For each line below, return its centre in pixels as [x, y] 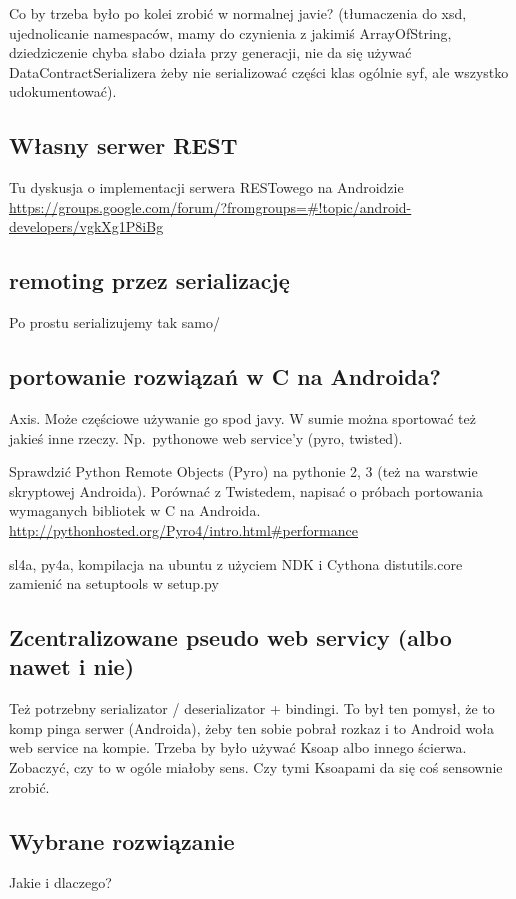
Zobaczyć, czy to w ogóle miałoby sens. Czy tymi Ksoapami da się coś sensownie [256, 767]
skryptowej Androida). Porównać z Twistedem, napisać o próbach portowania [246, 490]
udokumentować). [63, 91]
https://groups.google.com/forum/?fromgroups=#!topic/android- [210, 206]
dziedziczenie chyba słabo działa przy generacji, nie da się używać [210, 52]
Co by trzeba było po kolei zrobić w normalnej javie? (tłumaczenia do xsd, [238, 13]
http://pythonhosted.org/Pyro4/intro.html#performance [183, 529]
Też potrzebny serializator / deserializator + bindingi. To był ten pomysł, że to [252, 708]
